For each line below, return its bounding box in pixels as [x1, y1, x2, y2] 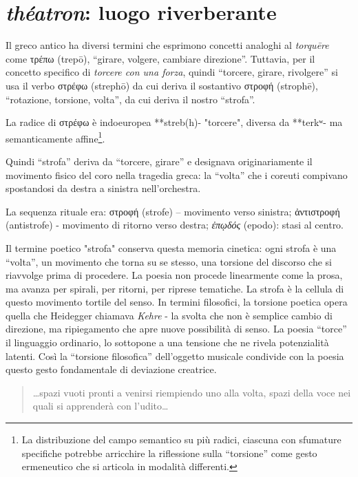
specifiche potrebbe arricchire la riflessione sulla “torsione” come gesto [21, 445, 317, 460]
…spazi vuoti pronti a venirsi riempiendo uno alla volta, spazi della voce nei [32, 385, 351, 399]
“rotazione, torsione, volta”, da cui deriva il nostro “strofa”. [6, 92, 255, 106]
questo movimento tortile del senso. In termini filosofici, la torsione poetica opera [6, 295, 348, 309]
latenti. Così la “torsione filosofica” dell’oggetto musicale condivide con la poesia [6, 348, 344, 363]
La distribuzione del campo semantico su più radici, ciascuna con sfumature [21, 432, 341, 447]
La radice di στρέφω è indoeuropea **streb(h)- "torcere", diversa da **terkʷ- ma [6, 115, 343, 129]
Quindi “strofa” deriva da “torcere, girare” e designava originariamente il [6, 153, 313, 168]
